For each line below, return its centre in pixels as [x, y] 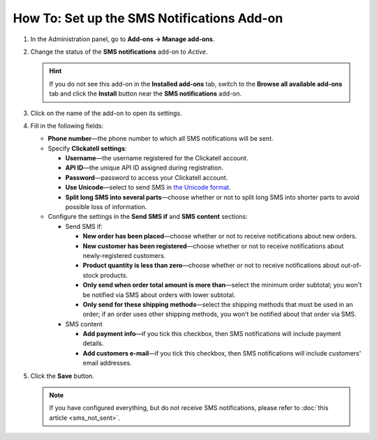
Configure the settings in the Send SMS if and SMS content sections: [148, 217]
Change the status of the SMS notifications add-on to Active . [119, 52]
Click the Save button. [62, 376]
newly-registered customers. [124, 255]
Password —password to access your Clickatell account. [147, 177]
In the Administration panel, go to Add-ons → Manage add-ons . [123, 39]
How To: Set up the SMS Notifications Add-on [148, 18]
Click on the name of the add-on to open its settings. [106, 113]
